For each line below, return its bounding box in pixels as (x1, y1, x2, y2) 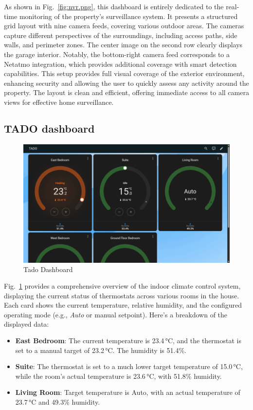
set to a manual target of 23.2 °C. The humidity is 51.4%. (15, 345, 186, 355)
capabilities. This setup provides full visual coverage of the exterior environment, (4, 68, 245, 78)
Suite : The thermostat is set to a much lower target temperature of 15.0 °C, (15, 361, 243, 371)
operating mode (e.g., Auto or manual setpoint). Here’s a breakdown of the (4, 309, 228, 319)
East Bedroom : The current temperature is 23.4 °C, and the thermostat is (15, 335, 241, 345)
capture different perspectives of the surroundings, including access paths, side (4, 30, 237, 40)
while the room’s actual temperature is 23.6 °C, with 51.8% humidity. (15, 371, 222, 381)
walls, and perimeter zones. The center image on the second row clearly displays (4, 39, 243, 50)
